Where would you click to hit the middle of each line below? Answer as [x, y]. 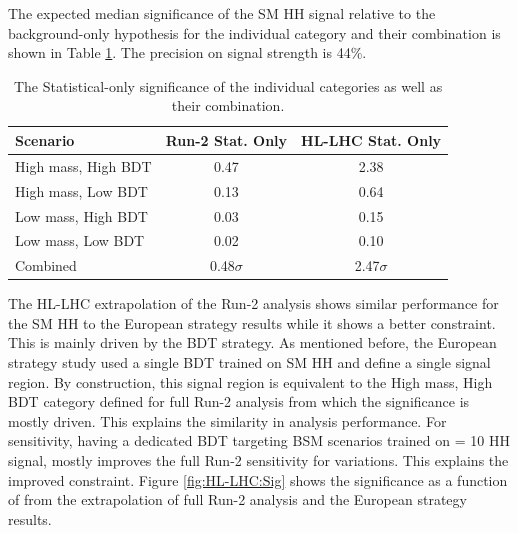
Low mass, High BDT [81, 215]
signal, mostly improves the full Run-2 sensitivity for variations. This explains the [258, 460]
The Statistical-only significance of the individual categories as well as [228, 85]
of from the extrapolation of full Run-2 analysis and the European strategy [237, 499]
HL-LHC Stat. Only [371, 139]
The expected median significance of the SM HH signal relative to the [222, 13]
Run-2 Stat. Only [226, 139]
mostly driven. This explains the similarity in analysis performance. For [227, 420]
